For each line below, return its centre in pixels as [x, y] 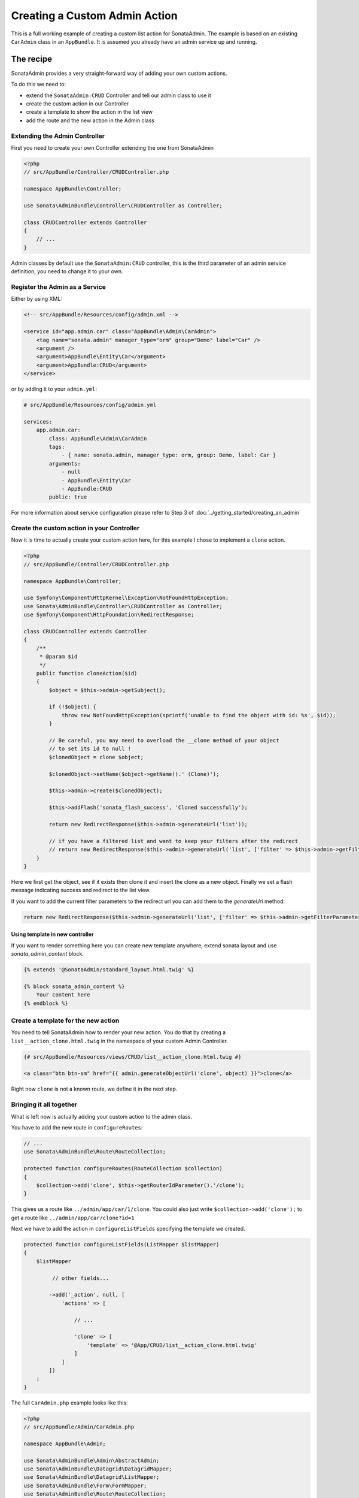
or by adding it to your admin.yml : [54, 389]
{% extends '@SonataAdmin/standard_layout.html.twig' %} [109, 970]
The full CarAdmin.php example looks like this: [69, 1403]
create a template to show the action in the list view [89, 112]
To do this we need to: [39, 84]
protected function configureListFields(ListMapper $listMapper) [121, 1245]
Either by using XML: [37, 299]
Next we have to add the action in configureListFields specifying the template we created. [128, 1229]
